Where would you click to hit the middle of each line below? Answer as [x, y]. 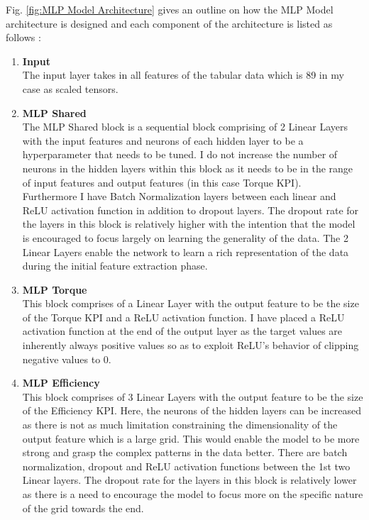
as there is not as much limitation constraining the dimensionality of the [180, 425]
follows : [23, 37]
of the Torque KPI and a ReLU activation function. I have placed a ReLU [183, 317]
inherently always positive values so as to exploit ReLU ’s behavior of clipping [191, 345]
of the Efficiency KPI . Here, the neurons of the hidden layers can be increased [192, 410]
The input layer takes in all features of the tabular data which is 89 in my [183, 75]
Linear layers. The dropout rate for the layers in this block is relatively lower [189, 480]
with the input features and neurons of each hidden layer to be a [163, 140]
